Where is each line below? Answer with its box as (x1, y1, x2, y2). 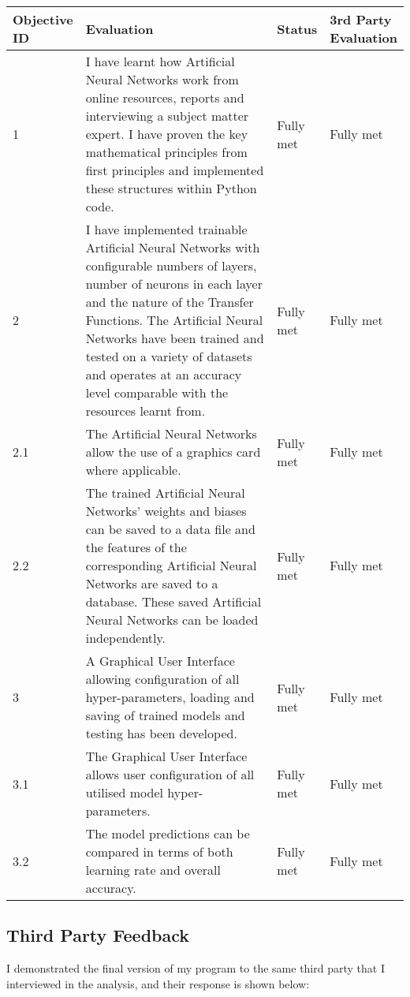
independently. (85, 629, 166, 647)
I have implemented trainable (85, 220, 248, 238)
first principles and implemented (85, 161, 264, 179)
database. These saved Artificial (85, 592, 262, 611)
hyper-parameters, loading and (85, 688, 255, 706)
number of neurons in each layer (85, 274, 263, 293)
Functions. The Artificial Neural (85, 311, 263, 329)
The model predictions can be (85, 824, 250, 842)
